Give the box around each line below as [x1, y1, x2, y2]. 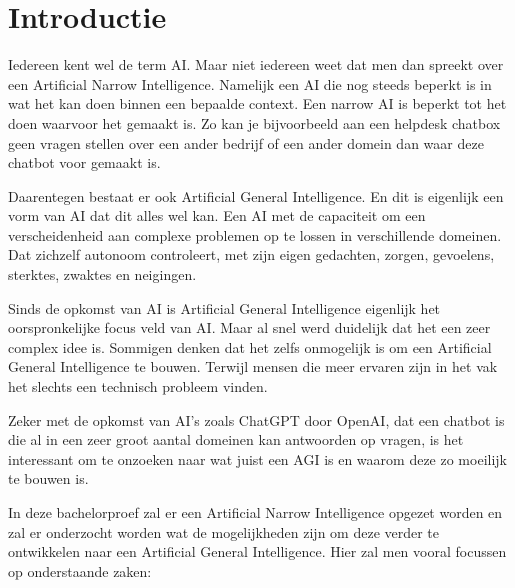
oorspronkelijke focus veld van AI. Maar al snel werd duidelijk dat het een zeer [8, 317, 491, 338]
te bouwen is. [8, 468, 89, 489]
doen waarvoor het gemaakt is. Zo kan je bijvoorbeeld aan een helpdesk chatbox [8, 112, 501, 133]
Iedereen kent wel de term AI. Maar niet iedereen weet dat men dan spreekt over [8, 54, 504, 75]
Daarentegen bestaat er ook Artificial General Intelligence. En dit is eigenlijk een [8, 185, 504, 206]
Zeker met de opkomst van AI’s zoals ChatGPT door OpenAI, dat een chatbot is [8, 409, 505, 430]
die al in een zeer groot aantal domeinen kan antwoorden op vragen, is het [8, 429, 464, 450]
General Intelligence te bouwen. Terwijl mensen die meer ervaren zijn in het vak [8, 356, 498, 377]
